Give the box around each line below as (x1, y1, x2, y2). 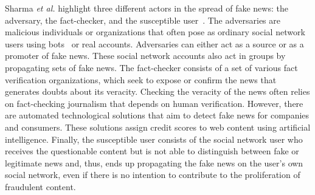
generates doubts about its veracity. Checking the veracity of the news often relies (5, 85, 310, 98)
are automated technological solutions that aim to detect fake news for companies (5, 109, 310, 121)
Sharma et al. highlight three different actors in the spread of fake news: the (5, 2, 288, 14)
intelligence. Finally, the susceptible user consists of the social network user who (5, 132, 303, 145)
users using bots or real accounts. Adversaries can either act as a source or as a (5, 37, 304, 50)
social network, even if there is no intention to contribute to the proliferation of (5, 168, 300, 181)
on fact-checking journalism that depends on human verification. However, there (5, 97, 303, 109)
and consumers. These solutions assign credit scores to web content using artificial (5, 120, 311, 133)
